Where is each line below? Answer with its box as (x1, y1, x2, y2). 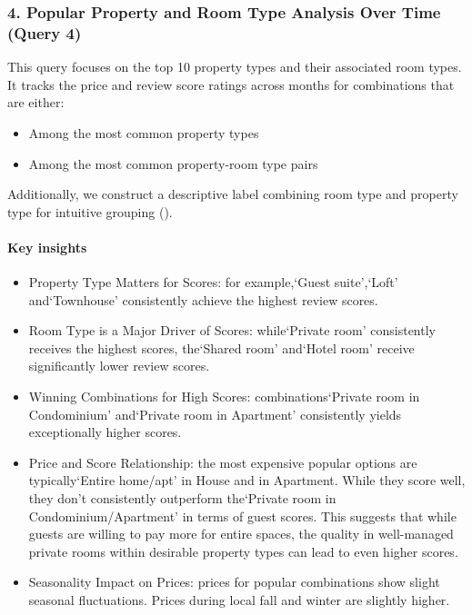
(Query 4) (7, 21, 82, 44)
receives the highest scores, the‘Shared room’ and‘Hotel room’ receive (28, 338, 415, 357)
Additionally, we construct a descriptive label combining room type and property (7, 184, 458, 203)
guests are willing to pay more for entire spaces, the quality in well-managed (28, 524, 454, 543)
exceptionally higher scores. (28, 422, 182, 441)
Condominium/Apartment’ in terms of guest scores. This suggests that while (28, 506, 457, 525)
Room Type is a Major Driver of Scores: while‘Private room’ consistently (28, 321, 436, 340)
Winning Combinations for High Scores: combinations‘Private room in (28, 387, 420, 406)
